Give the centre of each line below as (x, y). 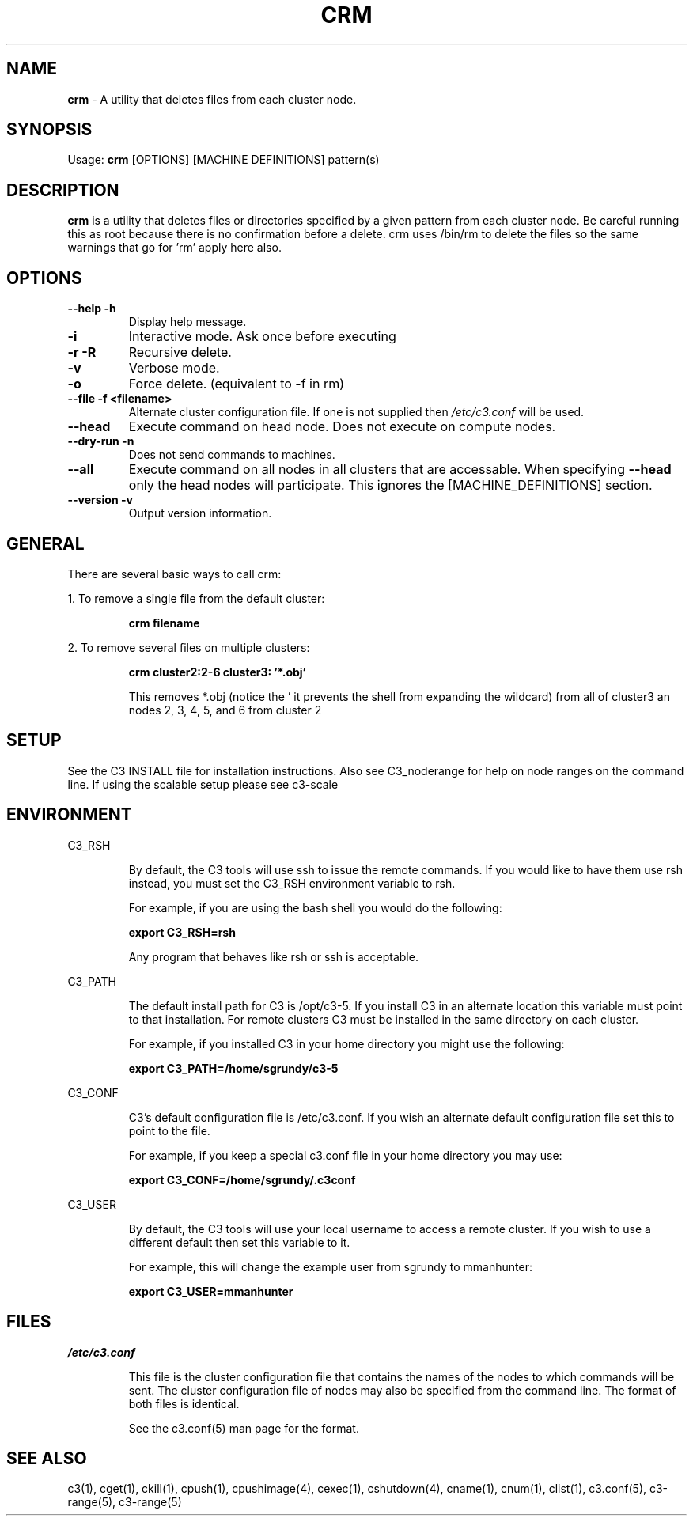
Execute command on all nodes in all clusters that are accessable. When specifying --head (400, 469)
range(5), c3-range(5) (125, 1502)
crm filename (164, 623)
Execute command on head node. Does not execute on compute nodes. (342, 427)
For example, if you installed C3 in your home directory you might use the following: (346, 1043)
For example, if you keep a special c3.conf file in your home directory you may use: (345, 1155)
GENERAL (45, 543)
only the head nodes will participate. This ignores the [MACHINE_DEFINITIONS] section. (390, 485)
